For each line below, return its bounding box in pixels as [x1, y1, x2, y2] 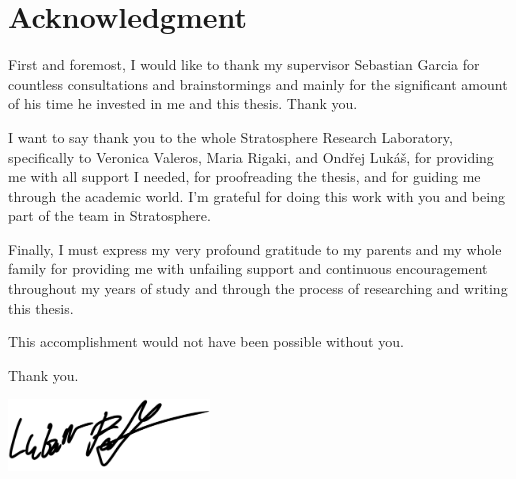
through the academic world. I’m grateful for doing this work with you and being [8, 185, 505, 206]
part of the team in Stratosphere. [8, 205, 211, 226]
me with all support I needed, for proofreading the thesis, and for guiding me [8, 166, 481, 187]
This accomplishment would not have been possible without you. [8, 331, 404, 352]
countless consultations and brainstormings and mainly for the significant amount [8, 73, 508, 94]
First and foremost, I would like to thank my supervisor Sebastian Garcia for [8, 54, 480, 75]
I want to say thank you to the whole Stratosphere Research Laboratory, [8, 126, 453, 147]
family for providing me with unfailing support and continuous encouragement [8, 258, 488, 279]
